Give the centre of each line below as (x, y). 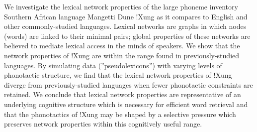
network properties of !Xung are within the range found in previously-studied (122, 55)
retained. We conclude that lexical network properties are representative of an (123, 94)
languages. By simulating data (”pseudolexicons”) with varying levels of (113, 65)
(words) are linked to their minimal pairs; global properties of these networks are (127, 36)
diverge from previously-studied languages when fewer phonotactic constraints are (128, 84)
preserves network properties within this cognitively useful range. (103, 124)
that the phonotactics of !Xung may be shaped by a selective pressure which (120, 114)
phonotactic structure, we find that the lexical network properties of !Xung (118, 75)
